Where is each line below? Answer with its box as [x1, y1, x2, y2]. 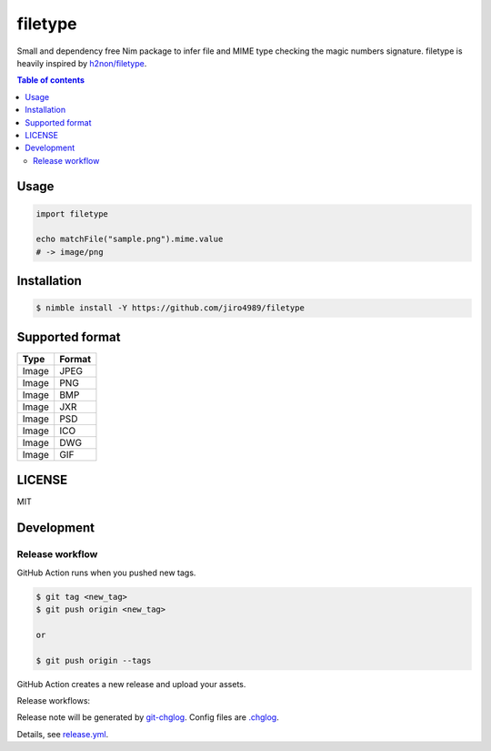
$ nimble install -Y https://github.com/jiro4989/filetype [35, 303, 305, 313]
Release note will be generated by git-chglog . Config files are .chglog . [16, 712, 279, 723]
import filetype [35, 208, 109, 218]
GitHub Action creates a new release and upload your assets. [16, 678, 246, 689]
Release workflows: [16, 695, 91, 705]
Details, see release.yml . [16, 728, 109, 739]
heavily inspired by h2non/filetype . [16, 57, 147, 68]
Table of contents [16, 75, 85, 86]
